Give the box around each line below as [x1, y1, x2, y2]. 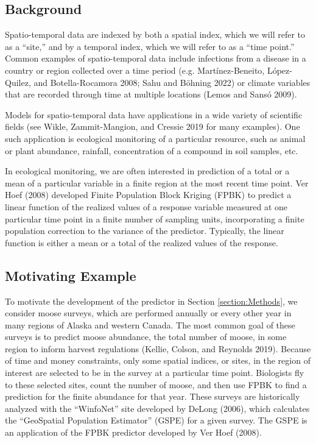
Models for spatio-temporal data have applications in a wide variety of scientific [5, 108, 303, 121]
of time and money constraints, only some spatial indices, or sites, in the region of [5, 354, 311, 367]
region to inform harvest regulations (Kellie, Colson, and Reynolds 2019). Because [5, 342, 311, 355]
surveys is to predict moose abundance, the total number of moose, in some [5, 330, 287, 343]
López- [267, 63, 292, 76]
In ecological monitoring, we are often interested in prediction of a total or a [5, 165, 290, 177]
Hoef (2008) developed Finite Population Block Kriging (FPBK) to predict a [5, 188, 292, 201]
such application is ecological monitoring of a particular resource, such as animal [5, 132, 306, 144]
